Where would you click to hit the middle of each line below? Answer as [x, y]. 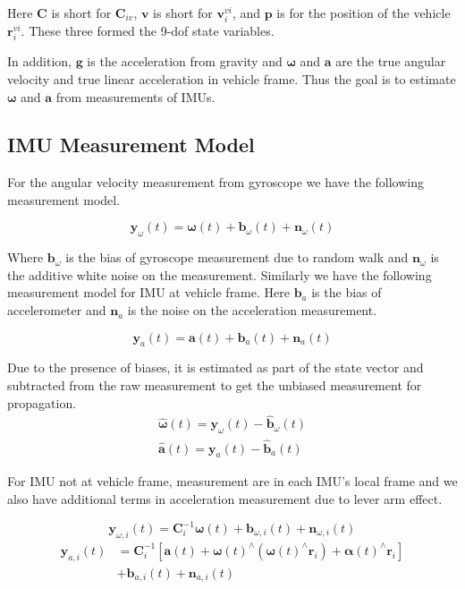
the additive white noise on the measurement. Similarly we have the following [220, 274]
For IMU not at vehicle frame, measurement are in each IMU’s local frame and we [232, 481]
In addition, [39, 61]
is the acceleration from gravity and [185, 61]
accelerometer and [57, 310]
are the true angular [391, 61]
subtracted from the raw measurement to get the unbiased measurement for [215, 385]
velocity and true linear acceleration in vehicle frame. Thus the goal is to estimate [232, 78]
